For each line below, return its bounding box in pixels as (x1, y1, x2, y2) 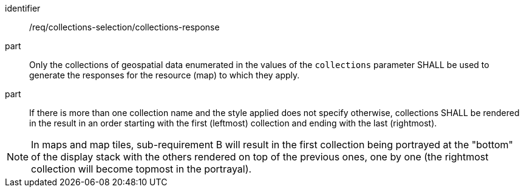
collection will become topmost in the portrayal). (31, 163, 252, 175)
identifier (5, 3, 41, 13)
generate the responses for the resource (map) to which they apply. (29, 70, 300, 80)
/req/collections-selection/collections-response (29, 22, 220, 32)
